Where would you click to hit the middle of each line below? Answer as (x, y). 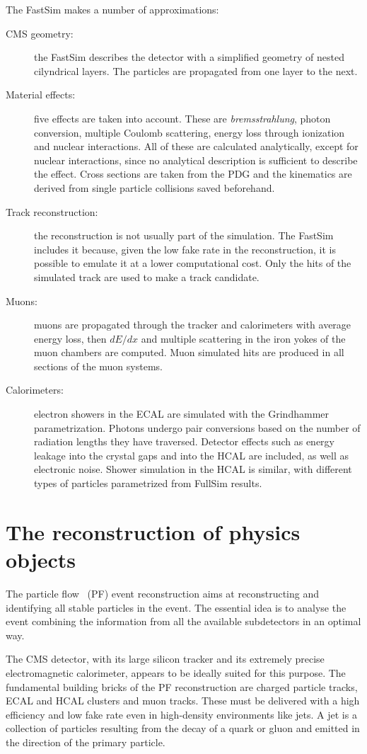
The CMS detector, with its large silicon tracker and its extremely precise (165, 659)
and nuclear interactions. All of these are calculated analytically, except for (196, 146)
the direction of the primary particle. (86, 742)
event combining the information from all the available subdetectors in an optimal (183, 621)
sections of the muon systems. (98, 366)
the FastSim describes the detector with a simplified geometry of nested (189, 57)
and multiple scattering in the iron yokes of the (243, 338)
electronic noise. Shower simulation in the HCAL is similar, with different (193, 469)
